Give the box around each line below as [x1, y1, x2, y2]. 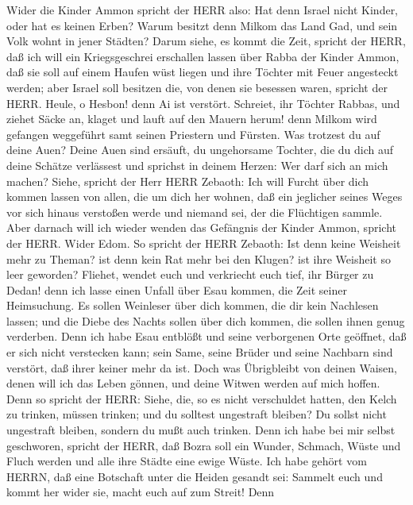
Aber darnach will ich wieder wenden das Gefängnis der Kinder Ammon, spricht [6, 219, 396, 236]
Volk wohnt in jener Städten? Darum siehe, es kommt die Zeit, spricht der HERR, [6, 33, 406, 49]
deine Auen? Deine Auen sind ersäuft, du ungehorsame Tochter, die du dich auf [6, 141, 394, 158]
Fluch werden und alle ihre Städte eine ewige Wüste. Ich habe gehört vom [6, 453, 367, 469]
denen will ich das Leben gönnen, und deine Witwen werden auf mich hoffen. [6, 375, 380, 391]
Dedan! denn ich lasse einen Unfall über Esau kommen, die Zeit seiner [6, 281, 347, 298]
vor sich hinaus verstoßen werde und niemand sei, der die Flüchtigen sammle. [6, 203, 383, 220]
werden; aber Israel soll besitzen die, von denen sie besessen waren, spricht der [6, 79, 388, 95]
